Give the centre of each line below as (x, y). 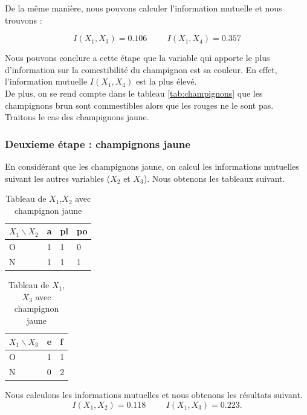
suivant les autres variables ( (58, 178)
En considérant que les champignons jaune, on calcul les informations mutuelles (152, 166)
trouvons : (24, 20)
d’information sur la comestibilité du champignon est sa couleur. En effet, (141, 69)
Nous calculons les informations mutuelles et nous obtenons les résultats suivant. (154, 395)
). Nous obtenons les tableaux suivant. (214, 178)
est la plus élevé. (166, 81)
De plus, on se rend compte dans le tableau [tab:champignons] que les (134, 93)
